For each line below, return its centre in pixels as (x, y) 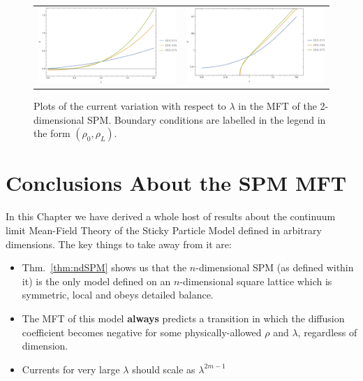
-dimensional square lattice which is (256, 281)
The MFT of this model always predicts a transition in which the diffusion (183, 318)
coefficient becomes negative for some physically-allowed (142, 332)
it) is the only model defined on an (96, 281)
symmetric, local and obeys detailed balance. (118, 295)
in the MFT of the (277, 106)
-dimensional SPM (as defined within (275, 267)
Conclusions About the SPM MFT (176, 183)
